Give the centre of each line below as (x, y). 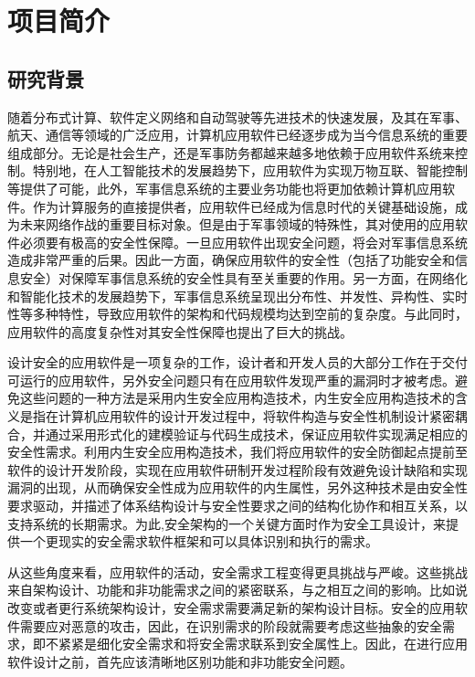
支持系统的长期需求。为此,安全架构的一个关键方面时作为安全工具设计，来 (227, 523)
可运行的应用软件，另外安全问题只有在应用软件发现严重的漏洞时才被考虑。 (231, 380)
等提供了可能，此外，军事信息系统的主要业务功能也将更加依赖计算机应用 (225, 188)
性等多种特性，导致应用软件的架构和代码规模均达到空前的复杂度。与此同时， (237, 314)
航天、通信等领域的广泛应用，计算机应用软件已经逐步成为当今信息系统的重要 (237, 135)
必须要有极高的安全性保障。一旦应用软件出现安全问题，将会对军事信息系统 (243, 242)
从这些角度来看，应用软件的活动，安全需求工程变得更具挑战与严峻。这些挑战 (237, 571)
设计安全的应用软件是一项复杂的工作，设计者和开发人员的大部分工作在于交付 (237, 362)
